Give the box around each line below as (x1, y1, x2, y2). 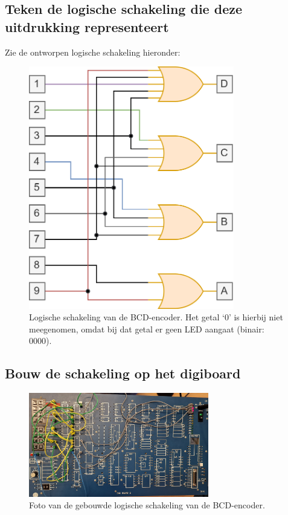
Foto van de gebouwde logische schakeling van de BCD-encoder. (29, 499, 265, 511)
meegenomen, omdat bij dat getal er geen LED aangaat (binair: (29, 322, 264, 335)
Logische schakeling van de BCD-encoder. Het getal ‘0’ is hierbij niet (29, 311, 283, 323)
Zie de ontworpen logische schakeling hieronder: (5, 45, 181, 58)
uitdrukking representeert (5, 17, 169, 36)
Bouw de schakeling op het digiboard (5, 364, 241, 383)
